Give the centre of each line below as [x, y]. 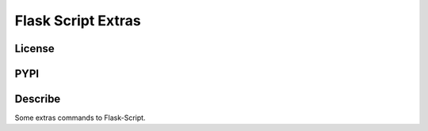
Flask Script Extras [78, 21]
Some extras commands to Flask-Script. [80, 118]
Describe [38, 99]
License [34, 49]
